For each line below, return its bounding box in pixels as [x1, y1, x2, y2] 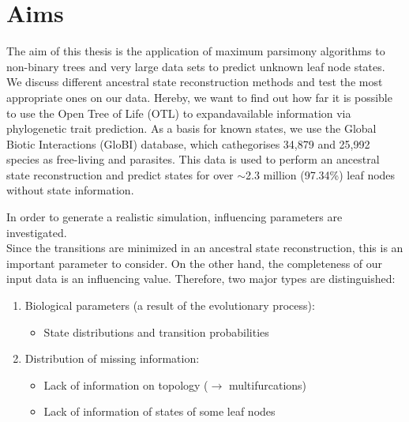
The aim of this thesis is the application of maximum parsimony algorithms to [6, 43, 385, 59]
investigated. [6, 224, 67, 240]
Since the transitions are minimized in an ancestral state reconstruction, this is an [6, 239, 403, 256]
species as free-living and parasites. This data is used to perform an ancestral [6, 151, 380, 168]
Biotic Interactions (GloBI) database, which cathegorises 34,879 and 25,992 [6, 135, 370, 152]
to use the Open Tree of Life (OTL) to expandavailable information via [6, 104, 351, 121]
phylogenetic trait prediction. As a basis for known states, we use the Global [6, 120, 377, 137]
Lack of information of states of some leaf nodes [43, 403, 276, 420]
